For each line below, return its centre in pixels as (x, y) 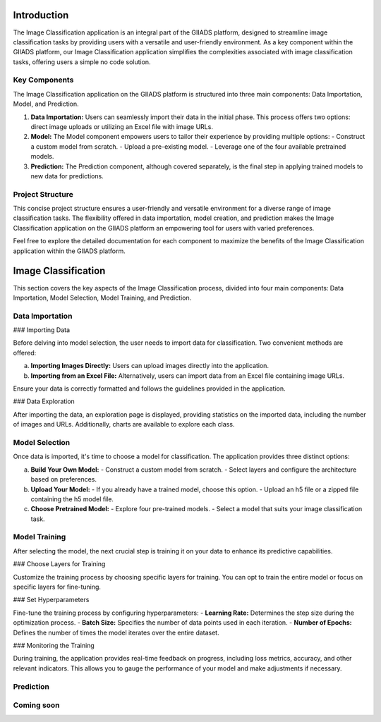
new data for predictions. (67, 176)
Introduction (41, 15)
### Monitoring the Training (54, 645)
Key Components (43, 80)
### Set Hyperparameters (51, 600)
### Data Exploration (44, 401)
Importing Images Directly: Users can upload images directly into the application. (150, 366)
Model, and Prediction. (46, 104)
